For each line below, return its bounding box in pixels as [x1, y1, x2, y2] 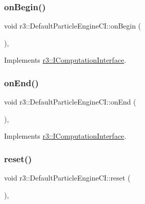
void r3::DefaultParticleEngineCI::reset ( [4, 172, 131, 183]
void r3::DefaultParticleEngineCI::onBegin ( [4, 20, 141, 31]
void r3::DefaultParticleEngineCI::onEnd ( [4, 96, 136, 107]
